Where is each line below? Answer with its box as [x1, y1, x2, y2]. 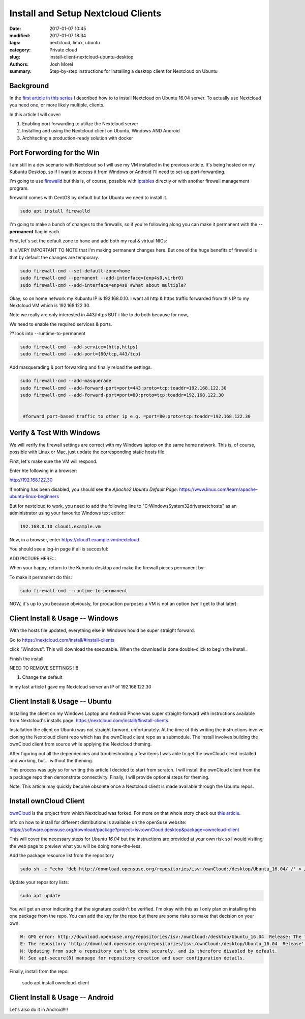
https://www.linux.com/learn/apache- [179, 486, 258, 492]
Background [9, 81, 49, 90]
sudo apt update [20, 893, 61, 898]
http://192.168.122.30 [9, 477, 53, 483]
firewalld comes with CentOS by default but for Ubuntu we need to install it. [9, 195, 168, 201]
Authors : [9, 61, 29, 67]
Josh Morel [49, 61, 73, 67]
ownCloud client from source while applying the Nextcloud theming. [9, 741, 152, 747]
